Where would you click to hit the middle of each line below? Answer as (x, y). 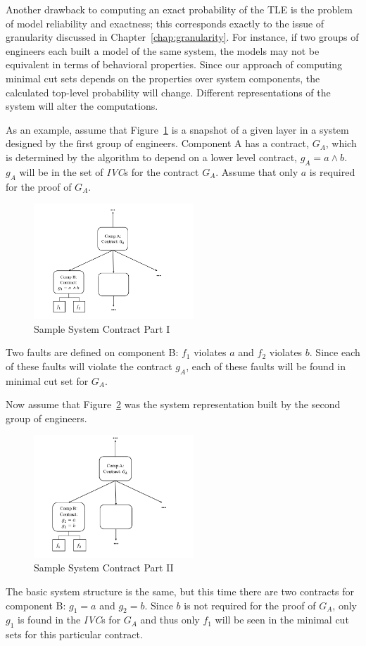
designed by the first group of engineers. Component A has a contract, (157, 143)
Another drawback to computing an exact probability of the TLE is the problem (179, 9)
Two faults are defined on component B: (92, 352)
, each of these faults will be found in (266, 366)
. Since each (335, 352)
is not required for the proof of (250, 605)
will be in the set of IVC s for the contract (109, 171)
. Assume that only (257, 171)
